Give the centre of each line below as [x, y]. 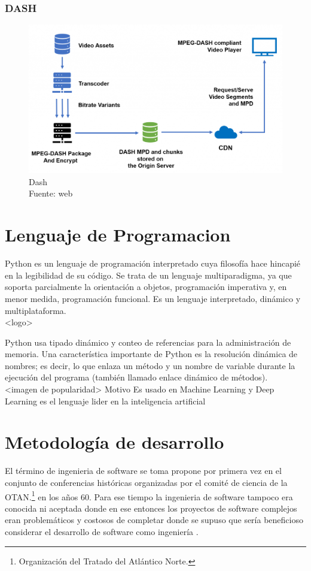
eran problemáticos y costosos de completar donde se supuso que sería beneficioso [154, 520]
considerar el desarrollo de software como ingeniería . [102, 532]
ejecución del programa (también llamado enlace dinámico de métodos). [136, 377]
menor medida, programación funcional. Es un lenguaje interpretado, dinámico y [153, 298]
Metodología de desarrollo [115, 442]
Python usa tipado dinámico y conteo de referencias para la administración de [148, 342]
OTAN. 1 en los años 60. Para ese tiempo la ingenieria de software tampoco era [149, 496]
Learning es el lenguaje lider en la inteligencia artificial [105, 401]
